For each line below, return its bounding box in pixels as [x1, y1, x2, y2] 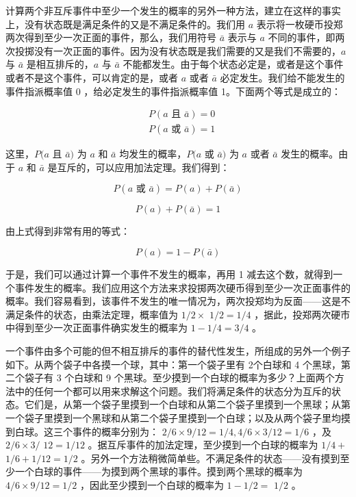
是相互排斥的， [26, 57, 94, 71]
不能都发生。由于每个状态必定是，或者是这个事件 [123, 57, 344, 71]
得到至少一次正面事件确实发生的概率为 [14, 320, 188, 335]
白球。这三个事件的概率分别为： [14, 424, 159, 438]
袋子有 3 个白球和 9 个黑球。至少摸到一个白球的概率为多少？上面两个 [24, 370, 335, 385]
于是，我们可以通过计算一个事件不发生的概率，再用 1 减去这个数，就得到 [5, 267, 333, 281]
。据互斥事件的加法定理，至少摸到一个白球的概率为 [88, 437, 318, 452]
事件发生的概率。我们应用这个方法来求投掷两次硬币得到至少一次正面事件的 [14, 280, 351, 294]
